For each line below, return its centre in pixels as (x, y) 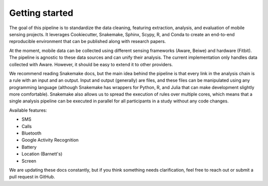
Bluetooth (32, 133)
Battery (29, 147)
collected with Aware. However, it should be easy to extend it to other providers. (91, 64)
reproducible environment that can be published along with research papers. (88, 42)
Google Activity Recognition (50, 140)
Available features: (28, 110)
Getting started (41, 13)
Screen (29, 161)
